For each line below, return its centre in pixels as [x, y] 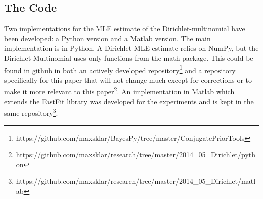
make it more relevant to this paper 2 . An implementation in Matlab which [119, 91]
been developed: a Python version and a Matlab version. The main [107, 38]
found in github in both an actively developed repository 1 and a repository [120, 69]
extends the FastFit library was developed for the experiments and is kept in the [129, 101]
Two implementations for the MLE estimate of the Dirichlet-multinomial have [125, 28]
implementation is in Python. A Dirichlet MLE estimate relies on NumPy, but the [131, 48]
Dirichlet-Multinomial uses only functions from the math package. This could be [129, 58]
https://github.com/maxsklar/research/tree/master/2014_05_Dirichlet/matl [136, 181]
